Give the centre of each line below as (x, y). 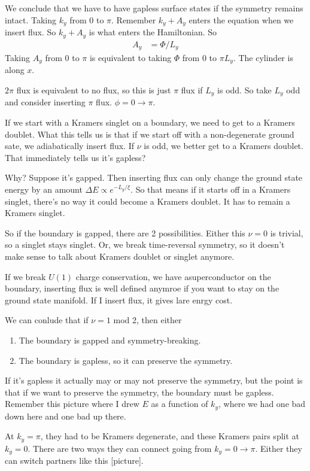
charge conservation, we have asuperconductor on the (173, 276)
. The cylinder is (263, 57)
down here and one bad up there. (66, 416)
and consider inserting (45, 102)
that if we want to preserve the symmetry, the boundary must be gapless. (139, 392)
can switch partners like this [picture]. (74, 461)
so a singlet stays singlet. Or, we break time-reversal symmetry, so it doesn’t (145, 244)
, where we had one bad (262, 404)
